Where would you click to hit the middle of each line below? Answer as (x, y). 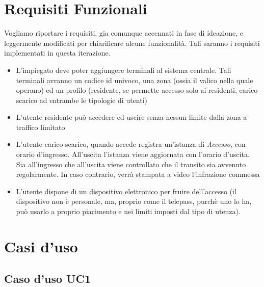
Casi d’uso (41, 246)
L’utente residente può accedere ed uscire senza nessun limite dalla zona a (131, 117)
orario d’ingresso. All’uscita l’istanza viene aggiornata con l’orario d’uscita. (133, 154)
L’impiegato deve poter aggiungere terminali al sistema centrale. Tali (124, 70)
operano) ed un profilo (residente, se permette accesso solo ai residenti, (126, 90)
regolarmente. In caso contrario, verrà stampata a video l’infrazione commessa (138, 174)
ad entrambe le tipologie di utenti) (94, 100)
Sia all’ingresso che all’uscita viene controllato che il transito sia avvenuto (131, 164)
